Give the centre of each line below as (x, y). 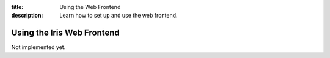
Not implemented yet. (38, 47)
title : (17, 7)
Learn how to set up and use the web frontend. (119, 16)
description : (27, 16)
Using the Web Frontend (90, 7)
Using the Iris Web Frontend (66, 33)
